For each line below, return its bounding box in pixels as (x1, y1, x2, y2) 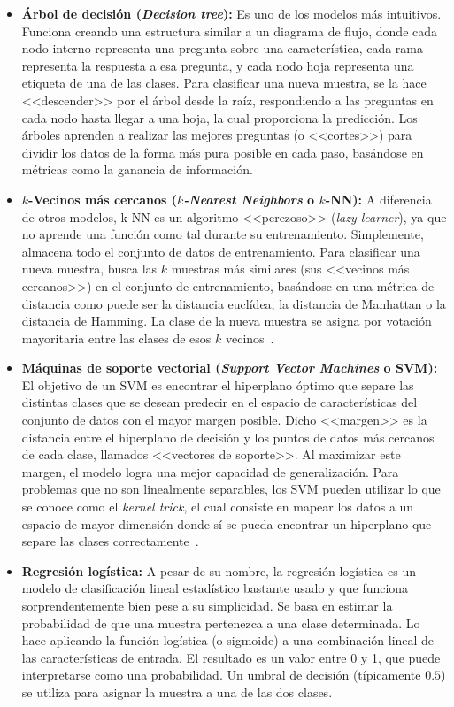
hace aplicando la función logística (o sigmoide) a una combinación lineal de (21, 631, 435, 649)
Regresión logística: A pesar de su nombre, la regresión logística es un (21, 561, 416, 580)
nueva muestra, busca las (21, 259, 158, 278)
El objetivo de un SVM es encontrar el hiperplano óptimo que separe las (21, 375, 414, 394)
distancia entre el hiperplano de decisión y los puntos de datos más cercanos (21, 427, 435, 446)
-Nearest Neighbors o (183, 189, 315, 208)
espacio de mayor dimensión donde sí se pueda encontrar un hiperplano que (21, 514, 432, 533)
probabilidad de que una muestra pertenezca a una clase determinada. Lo (21, 613, 420, 632)
